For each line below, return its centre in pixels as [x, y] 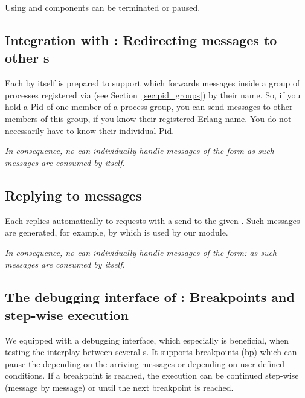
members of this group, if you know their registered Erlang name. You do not [148, 118]
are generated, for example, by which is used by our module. [117, 232]
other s [27, 58]
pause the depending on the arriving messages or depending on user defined [145, 363]
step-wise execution [67, 314]
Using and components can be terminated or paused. [103, 7]
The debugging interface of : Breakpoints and [150, 297]
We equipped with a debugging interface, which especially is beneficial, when [147, 340]
